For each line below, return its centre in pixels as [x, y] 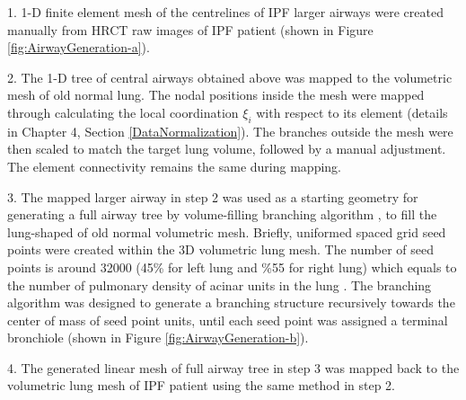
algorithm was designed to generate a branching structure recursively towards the [231, 302]
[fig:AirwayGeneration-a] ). [79, 47]
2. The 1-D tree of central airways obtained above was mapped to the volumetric [230, 77]
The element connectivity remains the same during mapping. [174, 166]
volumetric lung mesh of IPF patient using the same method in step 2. [201, 385]
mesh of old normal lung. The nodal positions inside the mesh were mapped [216, 95]
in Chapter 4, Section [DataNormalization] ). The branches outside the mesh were [230, 131]
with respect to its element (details [352, 112]
